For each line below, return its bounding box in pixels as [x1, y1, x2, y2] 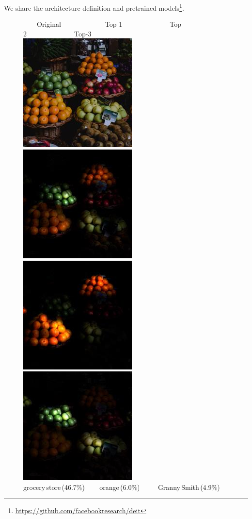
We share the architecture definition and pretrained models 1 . [4, 1, 184, 13]
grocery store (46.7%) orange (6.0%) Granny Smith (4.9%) [23, 482, 220, 492]
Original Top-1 [36, 19, 123, 29]
